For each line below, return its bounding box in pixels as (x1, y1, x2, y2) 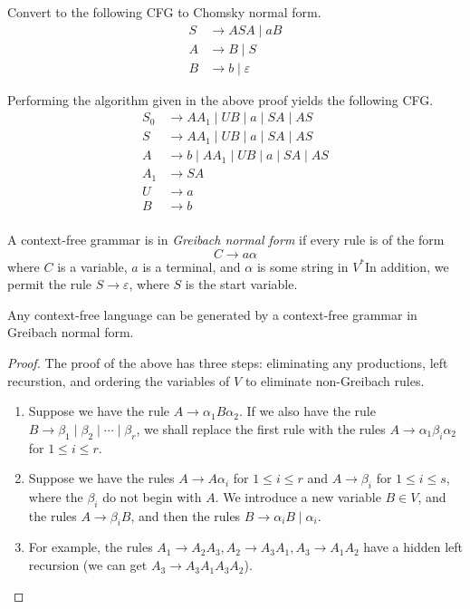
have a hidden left (363, 537, 464, 556)
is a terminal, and (142, 256, 241, 275)
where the (28, 487, 83, 506)
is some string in (256, 256, 349, 275)
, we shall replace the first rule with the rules (136, 419, 386, 438)
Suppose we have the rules (28, 469, 175, 488)
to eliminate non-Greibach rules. (245, 371, 425, 390)
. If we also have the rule (238, 401, 376, 420)
